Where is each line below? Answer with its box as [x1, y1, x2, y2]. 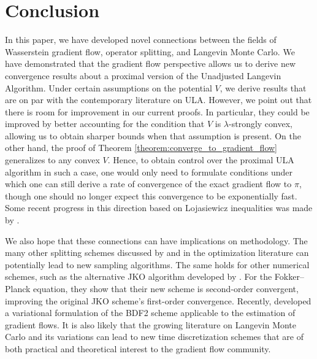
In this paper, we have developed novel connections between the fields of [5, 33, 277, 46]
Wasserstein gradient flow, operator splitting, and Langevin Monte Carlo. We [5, 45, 295, 58]
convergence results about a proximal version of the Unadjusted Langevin [5, 69, 281, 82]
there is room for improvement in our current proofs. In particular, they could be [5, 105, 310, 118]
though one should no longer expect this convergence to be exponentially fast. [5, 189, 297, 202]
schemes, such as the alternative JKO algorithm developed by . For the [5, 270, 272, 283]
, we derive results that [220, 81, 307, 94]
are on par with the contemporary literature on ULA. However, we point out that [5, 93, 312, 106]
